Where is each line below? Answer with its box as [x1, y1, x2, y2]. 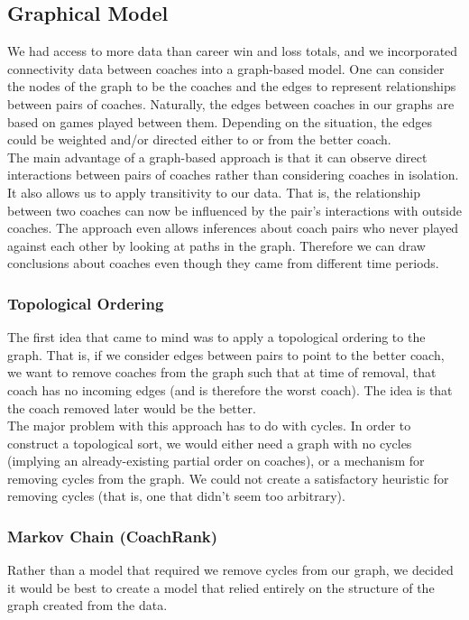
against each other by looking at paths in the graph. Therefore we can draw [7, 236, 426, 254]
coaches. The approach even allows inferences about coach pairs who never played [7, 218, 459, 237]
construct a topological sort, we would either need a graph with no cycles [7, 433, 412, 452]
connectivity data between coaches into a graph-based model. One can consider [7, 59, 445, 78]
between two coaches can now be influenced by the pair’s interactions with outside [7, 200, 462, 219]
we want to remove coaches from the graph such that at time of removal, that [7, 363, 437, 382]
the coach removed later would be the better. [7, 398, 256, 417]
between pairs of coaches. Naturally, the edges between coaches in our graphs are [7, 94, 455, 113]
